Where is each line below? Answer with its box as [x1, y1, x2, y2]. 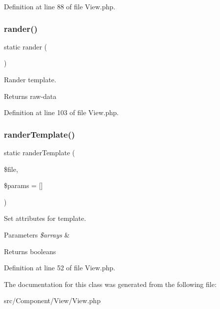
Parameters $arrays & [4, 229, 70, 239]
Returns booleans [4, 246, 56, 256]
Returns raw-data [4, 91, 57, 101]
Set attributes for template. [4, 213, 86, 223]
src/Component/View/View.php [4, 295, 101, 306]
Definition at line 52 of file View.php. [4, 262, 115, 273]
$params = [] [4, 180, 43, 190]
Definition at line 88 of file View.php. [4, 1, 115, 11]
